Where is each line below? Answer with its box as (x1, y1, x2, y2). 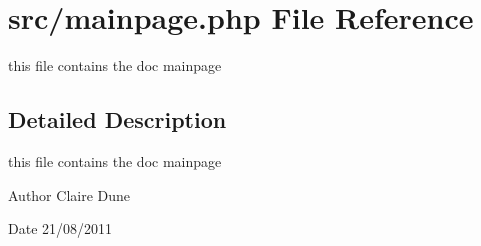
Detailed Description (8, 104, 227, 135)
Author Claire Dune (8, 184, 131, 205)
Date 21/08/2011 (8, 218, 113, 239)
